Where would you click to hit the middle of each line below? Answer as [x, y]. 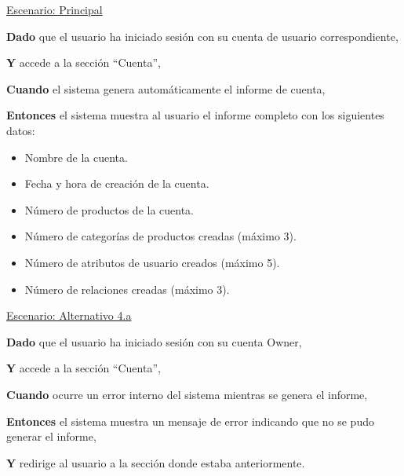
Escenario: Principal [55, 9]
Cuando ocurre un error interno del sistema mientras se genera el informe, [187, 394]
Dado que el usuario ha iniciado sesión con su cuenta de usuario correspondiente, [202, 36]
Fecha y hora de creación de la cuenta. [117, 183]
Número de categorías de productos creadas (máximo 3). [160, 236]
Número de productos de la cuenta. [109, 209]
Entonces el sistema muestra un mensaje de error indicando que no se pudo [190, 421]
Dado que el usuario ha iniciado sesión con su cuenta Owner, [154, 341]
